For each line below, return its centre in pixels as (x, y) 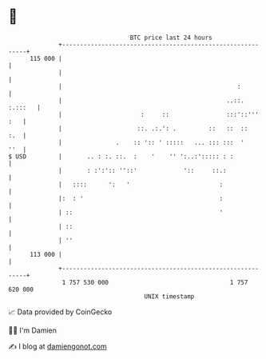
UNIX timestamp (169, 296)
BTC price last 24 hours (171, 38)
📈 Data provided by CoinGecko (60, 312)
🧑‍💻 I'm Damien (33, 330)
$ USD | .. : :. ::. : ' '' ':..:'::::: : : (121, 156)
